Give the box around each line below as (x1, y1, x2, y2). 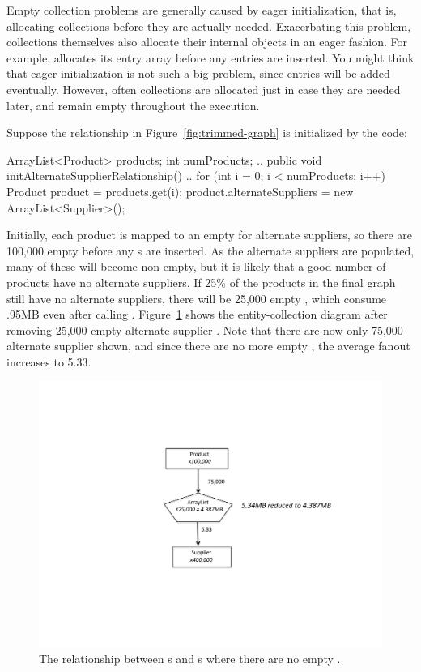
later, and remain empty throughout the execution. (6, 96, 260, 113)
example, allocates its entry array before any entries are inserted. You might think (6, 49, 415, 66)
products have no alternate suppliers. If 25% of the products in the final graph (6, 273, 396, 290)
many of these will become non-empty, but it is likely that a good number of (6, 258, 386, 275)
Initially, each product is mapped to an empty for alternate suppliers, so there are (6, 226, 413, 243)
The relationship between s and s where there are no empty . (39, 649, 341, 666)
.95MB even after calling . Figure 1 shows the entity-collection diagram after (6, 306, 388, 323)
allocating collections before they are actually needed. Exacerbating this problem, (6, 17, 411, 34)
